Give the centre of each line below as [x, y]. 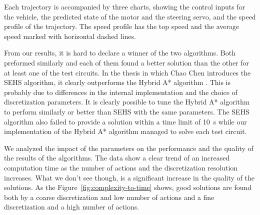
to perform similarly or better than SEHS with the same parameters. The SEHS [127, 111]
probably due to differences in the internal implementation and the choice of [121, 92]
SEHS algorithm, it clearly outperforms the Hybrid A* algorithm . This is [117, 82]
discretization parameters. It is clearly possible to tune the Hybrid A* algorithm [127, 102]
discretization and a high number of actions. [72, 207]
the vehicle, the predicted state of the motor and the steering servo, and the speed [130, 16]
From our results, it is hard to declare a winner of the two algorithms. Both [120, 53]
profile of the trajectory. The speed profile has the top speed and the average [122, 26]
